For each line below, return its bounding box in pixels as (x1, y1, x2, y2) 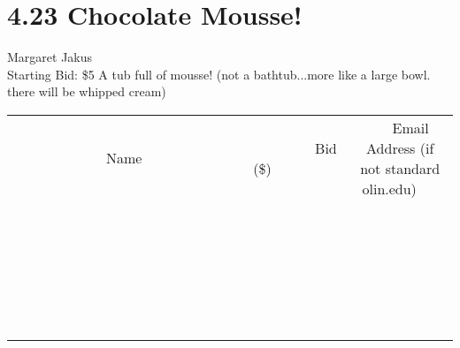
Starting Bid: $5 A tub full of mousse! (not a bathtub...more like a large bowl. (7, 64, 431, 83)
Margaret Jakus (7, 48, 93, 66)
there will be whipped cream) (7, 82, 166, 101)
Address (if (366, 137, 434, 158)
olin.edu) (362, 178, 417, 199)
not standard (360, 157, 441, 178)
